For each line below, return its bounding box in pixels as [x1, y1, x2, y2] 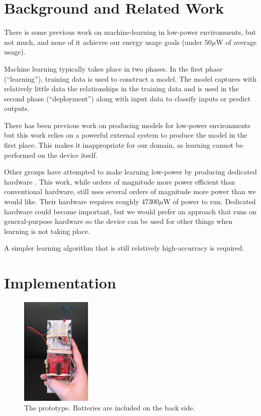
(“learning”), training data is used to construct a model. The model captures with [4, 73, 257, 84]
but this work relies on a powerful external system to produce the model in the [4, 130, 247, 140]
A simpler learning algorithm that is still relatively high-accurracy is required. [4, 243, 244, 253]
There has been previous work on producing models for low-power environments [4, 120, 250, 130]
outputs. [4, 103, 30, 113]
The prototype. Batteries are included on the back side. [24, 402, 195, 413]
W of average [216, 36, 256, 47]
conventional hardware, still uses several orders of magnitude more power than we [4, 186, 256, 197]
